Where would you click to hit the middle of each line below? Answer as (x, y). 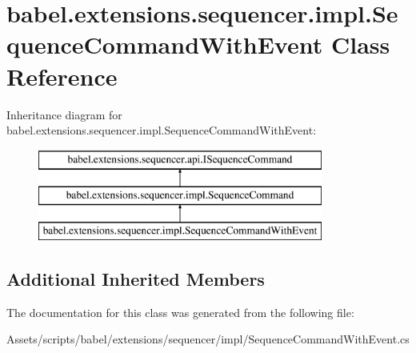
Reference (62, 76)
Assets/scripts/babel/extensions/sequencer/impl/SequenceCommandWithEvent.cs (208, 339)
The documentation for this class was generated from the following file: (180, 312)
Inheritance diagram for (64, 114)
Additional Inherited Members (136, 279)
